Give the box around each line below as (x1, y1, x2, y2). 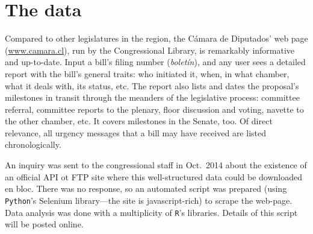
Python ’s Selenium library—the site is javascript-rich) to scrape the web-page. (5, 194, 293, 206)
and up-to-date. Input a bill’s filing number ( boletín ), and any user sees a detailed (5, 55, 306, 68)
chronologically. (5, 138, 61, 151)
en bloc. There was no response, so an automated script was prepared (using (5, 182, 287, 195)
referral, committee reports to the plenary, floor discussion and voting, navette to (5, 103, 304, 115)
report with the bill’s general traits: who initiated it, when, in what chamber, (5, 67, 290, 80)
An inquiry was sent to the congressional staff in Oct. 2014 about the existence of (5, 159, 307, 171)
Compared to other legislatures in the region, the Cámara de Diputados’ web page (5, 32, 308, 45)
